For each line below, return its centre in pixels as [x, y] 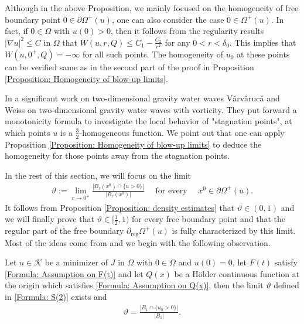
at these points [263, 54]
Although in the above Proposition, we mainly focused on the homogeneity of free [152, 8]
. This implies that [263, 42]
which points [28, 132]
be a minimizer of [76, 262]
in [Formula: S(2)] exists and [56, 296]
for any [177, 42]
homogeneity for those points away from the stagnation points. [117, 156]
